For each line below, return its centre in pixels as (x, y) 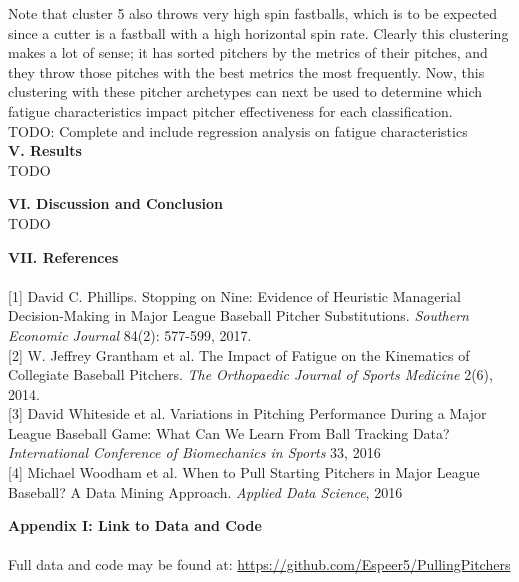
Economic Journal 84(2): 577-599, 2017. (130, 334)
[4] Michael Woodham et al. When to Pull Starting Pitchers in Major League (244, 472)
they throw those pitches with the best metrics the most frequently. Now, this (246, 71)
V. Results (45, 150)
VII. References (63, 256)
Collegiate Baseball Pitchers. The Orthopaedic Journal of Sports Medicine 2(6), (250, 374)
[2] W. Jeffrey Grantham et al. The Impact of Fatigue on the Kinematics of (239, 354)
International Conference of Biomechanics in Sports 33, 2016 (194, 452)
